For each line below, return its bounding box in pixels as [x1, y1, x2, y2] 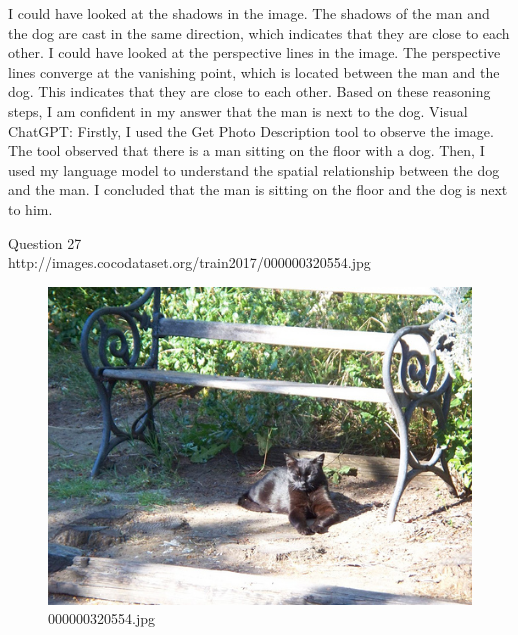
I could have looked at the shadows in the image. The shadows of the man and [8, 3, 490, 23]
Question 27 [8, 232, 82, 253]
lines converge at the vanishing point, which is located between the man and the [8, 61, 500, 82]
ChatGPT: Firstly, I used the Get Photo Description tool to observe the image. [8, 120, 494, 141]
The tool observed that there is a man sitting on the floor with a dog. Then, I [8, 140, 485, 161]
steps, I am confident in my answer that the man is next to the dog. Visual [8, 100, 468, 121]
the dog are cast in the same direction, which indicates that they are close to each [8, 22, 510, 43]
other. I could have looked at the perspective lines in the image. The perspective [8, 42, 501, 63]
